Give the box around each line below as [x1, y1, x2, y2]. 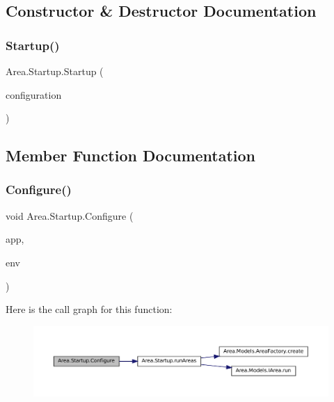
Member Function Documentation [6, 145, 256, 166]
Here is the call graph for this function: [6, 302, 173, 316]
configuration [6, 87, 62, 102]
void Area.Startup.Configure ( [6, 208, 134, 223]
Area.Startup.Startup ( [6, 64, 104, 78]
